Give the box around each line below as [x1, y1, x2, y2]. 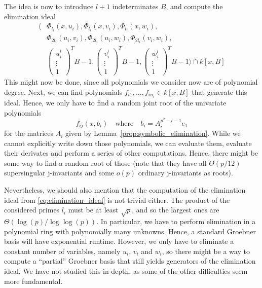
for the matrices [4, 128, 53, 138]
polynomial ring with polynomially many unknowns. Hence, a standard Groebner [4, 226, 256, 236]
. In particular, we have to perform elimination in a [96, 215, 256, 226]
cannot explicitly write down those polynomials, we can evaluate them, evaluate [4, 137, 252, 148]
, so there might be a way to [162, 245, 250, 256]
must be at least [68, 204, 119, 215]
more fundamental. [4, 275, 63, 286]
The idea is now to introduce [4, 1, 94, 11]
